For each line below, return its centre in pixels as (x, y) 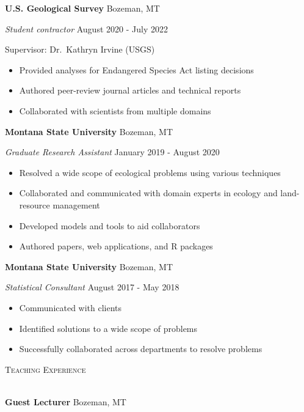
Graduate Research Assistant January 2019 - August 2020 (112, 152)
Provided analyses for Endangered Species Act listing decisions (136, 69)
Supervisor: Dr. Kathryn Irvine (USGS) (80, 49)
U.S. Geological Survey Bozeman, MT (82, 8)
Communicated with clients (71, 307)
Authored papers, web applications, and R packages (116, 246)
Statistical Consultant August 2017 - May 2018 (92, 287)
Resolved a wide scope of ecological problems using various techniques (150, 172)
